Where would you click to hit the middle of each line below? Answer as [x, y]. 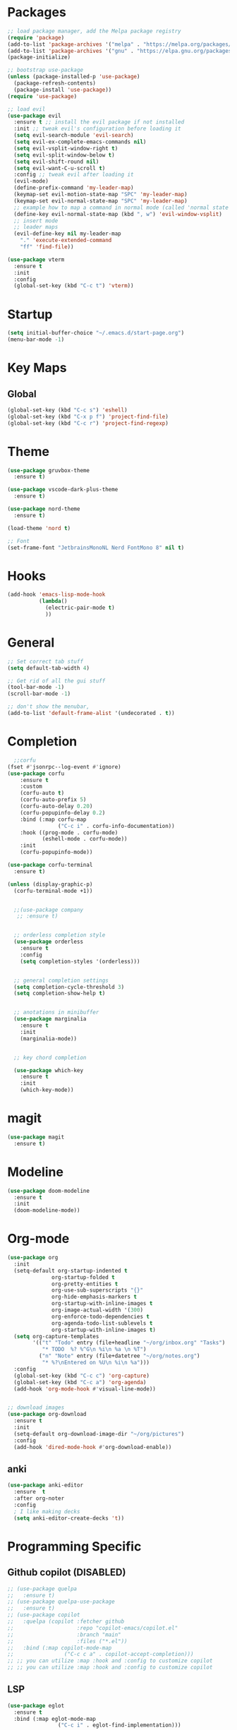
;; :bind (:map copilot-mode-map [60, 1648]
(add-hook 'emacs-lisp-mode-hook [56, 595]
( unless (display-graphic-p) [50, 884]
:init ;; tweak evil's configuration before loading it [97, 129]
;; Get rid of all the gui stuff [56, 681]
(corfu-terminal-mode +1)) [53, 891]
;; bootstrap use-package [45, 70]
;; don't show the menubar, [49, 707]
